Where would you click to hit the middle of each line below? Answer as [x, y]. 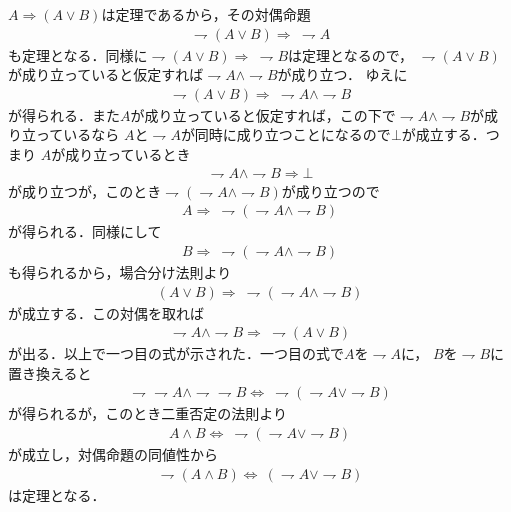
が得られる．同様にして [85, 231]
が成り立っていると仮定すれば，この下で [263, 114]
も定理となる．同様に [78, 54]
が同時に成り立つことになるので [285, 134]
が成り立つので [330, 190]
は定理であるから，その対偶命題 [206, 14]
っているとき [149, 154]
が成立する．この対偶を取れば [106, 312]
